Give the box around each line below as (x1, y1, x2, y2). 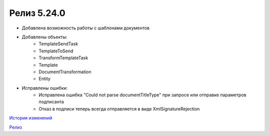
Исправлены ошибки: (21, 85, 68, 91)
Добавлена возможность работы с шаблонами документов (21, 25, 150, 31)
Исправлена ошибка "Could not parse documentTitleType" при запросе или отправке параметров (38, 92, 246, 98)
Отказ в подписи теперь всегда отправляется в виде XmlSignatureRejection (38, 106, 200, 112)
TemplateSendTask (38, 41, 78, 47)
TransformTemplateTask (38, 55, 88, 61)
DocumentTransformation (38, 69, 92, 75)
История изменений (9, 115, 52, 121)
